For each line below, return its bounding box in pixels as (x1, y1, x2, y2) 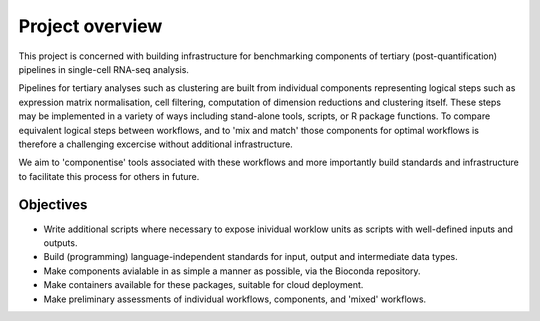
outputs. (43, 236, 78, 249)
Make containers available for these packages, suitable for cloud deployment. (43, 279, 364, 291)
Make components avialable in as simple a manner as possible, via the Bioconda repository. (43, 265, 421, 277)
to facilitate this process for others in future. (18, 170, 200, 182)
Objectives (18, 196, 88, 214)
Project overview (18, 15, 163, 37)
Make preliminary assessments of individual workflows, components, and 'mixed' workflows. (43, 293, 427, 305)
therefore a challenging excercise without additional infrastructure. (18, 138, 294, 150)
